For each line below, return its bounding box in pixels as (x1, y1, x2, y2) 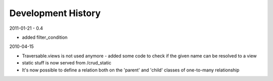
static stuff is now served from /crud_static (22, 60, 111, 66)
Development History (9, 8, 101, 19)
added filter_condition (22, 34, 68, 40)
